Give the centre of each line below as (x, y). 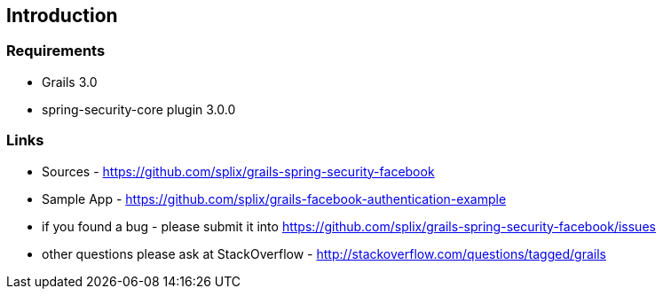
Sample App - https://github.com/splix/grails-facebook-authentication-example (274, 199)
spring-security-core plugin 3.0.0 (139, 109)
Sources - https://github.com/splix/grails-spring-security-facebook (238, 171)
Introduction (62, 16)
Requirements (56, 51)
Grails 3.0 (70, 82)
